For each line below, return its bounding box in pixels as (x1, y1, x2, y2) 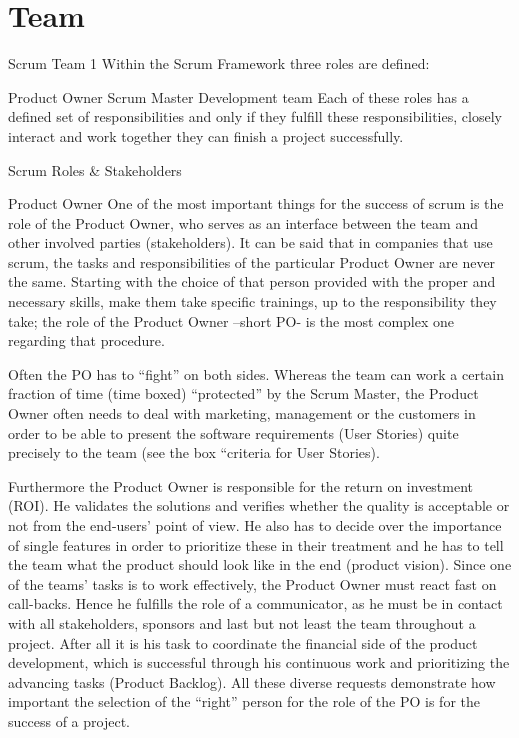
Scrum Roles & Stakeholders (8, 159, 182, 180)
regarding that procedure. (8, 330, 165, 351)
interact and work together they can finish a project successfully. (8, 125, 404, 146)
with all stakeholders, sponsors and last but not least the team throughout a (8, 612, 476, 633)
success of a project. (8, 710, 130, 731)
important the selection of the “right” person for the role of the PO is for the (8, 691, 480, 712)
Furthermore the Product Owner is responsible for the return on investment (8, 475, 474, 496)
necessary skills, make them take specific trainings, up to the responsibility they (8, 291, 497, 312)
